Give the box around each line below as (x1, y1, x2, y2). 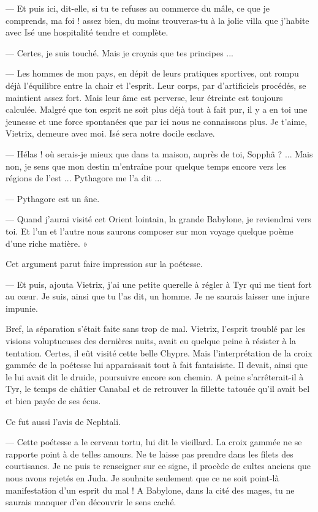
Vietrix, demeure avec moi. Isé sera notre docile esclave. (6, 127, 215, 140)
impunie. (6, 301, 38, 314)
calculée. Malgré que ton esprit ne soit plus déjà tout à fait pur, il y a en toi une (6, 103, 308, 116)
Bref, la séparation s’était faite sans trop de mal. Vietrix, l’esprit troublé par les (6, 322, 305, 335)
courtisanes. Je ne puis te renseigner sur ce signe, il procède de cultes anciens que (6, 459, 311, 472)
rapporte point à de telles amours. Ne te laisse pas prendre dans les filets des (6, 447, 293, 460)
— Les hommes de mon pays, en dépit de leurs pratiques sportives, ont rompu (6, 67, 299, 80)
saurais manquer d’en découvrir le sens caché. (6, 495, 176, 508)
